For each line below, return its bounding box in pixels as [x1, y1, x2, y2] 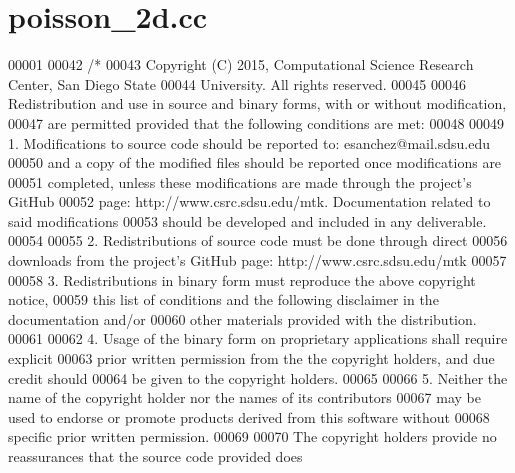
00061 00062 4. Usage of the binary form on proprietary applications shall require [8, 328, 508, 349]
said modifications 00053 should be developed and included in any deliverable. [8, 210, 487, 231]
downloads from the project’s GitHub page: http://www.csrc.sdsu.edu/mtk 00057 [8, 250, 507, 271]
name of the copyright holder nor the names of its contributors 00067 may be [8, 387, 481, 408]
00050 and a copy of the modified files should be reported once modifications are [8, 152, 502, 173]
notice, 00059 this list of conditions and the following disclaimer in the [8, 289, 439, 310]
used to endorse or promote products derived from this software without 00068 [8, 406, 490, 427]
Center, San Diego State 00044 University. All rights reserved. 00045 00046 [8, 73, 466, 94]
